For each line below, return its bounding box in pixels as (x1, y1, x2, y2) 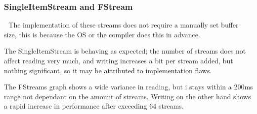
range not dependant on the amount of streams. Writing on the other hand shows (4, 91, 251, 101)
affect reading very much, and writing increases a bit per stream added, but (4, 56, 233, 65)
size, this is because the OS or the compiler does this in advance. (4, 29, 200, 39)
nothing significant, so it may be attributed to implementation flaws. (4, 65, 212, 75)
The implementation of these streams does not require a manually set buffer (8, 20, 239, 30)
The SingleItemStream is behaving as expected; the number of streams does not (4, 46, 246, 56)
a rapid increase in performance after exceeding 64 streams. (4, 101, 184, 111)
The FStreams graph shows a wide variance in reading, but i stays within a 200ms (4, 82, 253, 92)
